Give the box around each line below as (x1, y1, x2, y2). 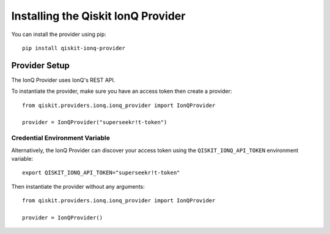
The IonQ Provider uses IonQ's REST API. (11, 76, 116, 84)
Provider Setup (11, 60, 70, 70)
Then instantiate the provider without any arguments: (11, 183, 145, 190)
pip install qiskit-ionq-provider (22, 45, 125, 51)
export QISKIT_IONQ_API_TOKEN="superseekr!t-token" (22, 169, 180, 177)
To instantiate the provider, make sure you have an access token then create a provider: (11, 87, 232, 95)
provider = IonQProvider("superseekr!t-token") (22, 119, 167, 126)
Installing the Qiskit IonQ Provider (11, 9, 186, 23)
